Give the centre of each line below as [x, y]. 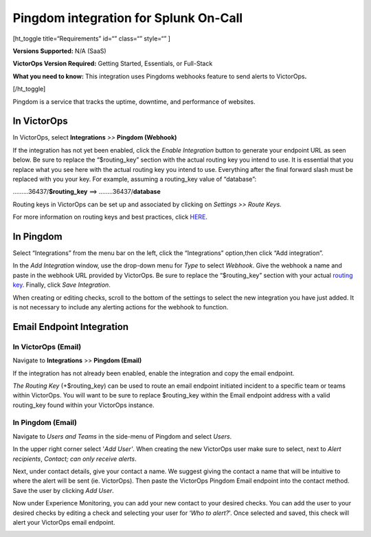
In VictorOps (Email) [47, 347]
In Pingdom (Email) [45, 423]
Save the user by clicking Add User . [64, 490]
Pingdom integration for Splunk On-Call [128, 18]
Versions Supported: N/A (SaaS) [59, 51]
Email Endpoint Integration [71, 327]
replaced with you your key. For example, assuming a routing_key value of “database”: [135, 179]
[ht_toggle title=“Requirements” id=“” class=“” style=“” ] [92, 39]
